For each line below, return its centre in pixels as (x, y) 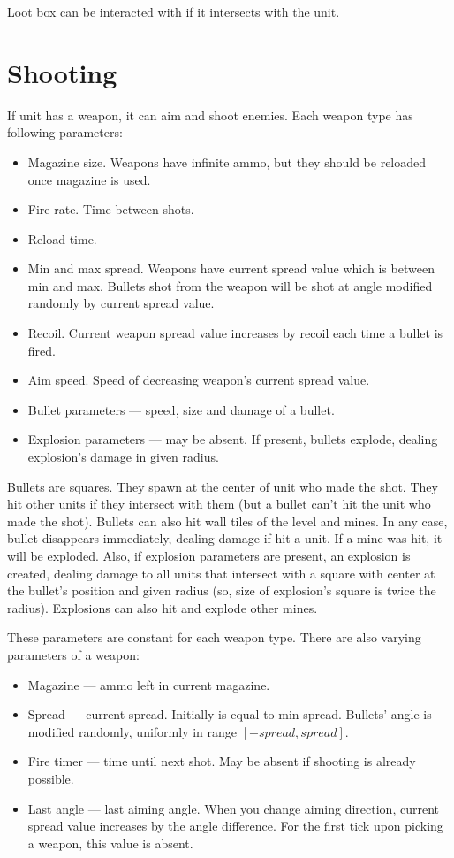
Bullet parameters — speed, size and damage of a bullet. (181, 409)
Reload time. (62, 238)
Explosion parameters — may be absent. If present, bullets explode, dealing (233, 439)
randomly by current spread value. (121, 303)
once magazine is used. (89, 179)
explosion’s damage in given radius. (123, 457)
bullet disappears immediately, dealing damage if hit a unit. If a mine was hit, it (225, 538)
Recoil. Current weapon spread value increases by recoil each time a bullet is (235, 333)
